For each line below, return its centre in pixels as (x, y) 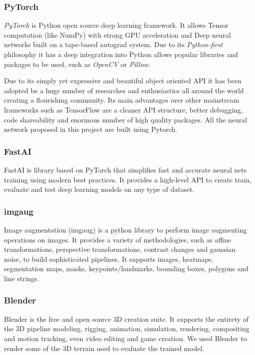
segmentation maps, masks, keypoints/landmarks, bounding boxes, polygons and (126, 268)
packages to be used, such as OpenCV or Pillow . (77, 64)
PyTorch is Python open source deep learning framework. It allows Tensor (116, 25)
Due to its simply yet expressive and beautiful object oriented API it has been (123, 81)
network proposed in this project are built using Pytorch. (91, 129)
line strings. (22, 278)
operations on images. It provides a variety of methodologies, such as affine (118, 239)
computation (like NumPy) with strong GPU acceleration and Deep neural (118, 34)
